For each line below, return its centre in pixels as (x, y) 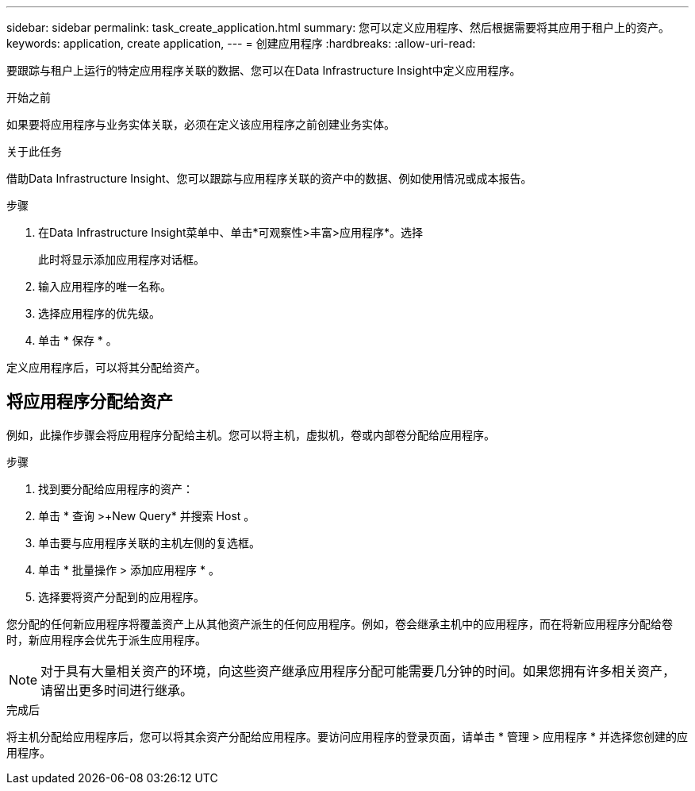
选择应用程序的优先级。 (99, 313)
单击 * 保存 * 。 (78, 340)
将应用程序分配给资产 (90, 402)
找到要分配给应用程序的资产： (116, 488)
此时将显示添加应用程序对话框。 (121, 259)
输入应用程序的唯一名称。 (105, 286)
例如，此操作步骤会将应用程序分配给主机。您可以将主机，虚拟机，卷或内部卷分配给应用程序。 (251, 434)
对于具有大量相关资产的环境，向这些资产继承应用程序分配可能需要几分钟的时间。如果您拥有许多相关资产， (358, 671)
